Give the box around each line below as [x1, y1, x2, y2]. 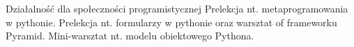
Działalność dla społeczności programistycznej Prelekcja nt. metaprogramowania [6, 1, 348, 15]
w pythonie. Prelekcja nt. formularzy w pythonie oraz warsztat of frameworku [6, 15, 337, 29]
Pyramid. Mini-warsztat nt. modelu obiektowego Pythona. [6, 28, 254, 43]
